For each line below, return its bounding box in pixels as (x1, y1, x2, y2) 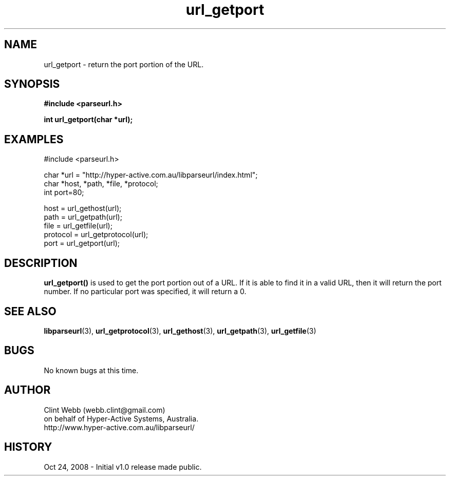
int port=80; (44, 188, 84, 197)
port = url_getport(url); (44, 239, 120, 248)
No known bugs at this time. (44, 366, 139, 375)
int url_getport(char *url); (44, 115, 133, 124)
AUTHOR (4, 383, 51, 397)
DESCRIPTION (4, 256, 78, 270)
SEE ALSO (4, 304, 57, 318)
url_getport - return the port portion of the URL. (44, 60, 204, 69)
